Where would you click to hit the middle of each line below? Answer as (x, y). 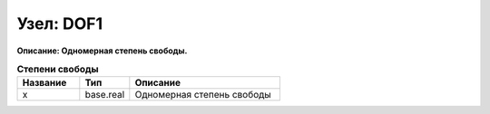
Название (44, 83)
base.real (105, 95)
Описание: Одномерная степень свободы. (102, 51)
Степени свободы (58, 70)
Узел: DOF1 (60, 24)
